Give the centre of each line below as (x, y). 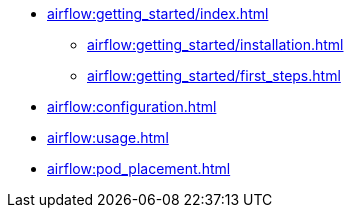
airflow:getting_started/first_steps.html (214, 75)
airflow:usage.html (108, 137)
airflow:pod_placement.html (139, 168)
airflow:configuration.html (132, 106)
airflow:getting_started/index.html (158, 13)
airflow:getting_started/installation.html (215, 44)
